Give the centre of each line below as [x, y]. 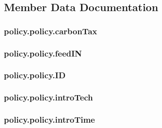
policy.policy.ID [35, 75]
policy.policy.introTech [49, 97]
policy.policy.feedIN [43, 53]
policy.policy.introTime [49, 120]
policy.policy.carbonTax [51, 31]
